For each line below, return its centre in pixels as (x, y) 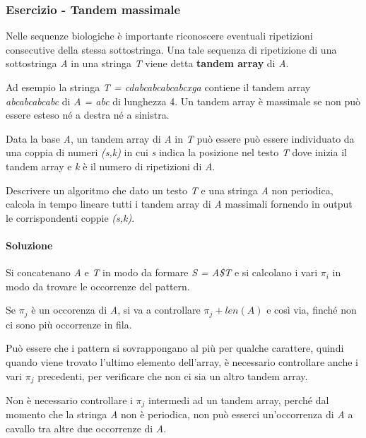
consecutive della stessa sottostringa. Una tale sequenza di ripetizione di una (171, 49)
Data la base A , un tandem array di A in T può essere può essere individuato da (180, 138)
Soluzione (29, 245)
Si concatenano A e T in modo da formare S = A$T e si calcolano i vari (162, 272)
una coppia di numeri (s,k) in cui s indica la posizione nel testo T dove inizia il (176, 152)
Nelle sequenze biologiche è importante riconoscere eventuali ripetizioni (159, 36)
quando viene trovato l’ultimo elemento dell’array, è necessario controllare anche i (182, 361)
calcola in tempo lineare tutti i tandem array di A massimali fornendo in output (179, 204)
